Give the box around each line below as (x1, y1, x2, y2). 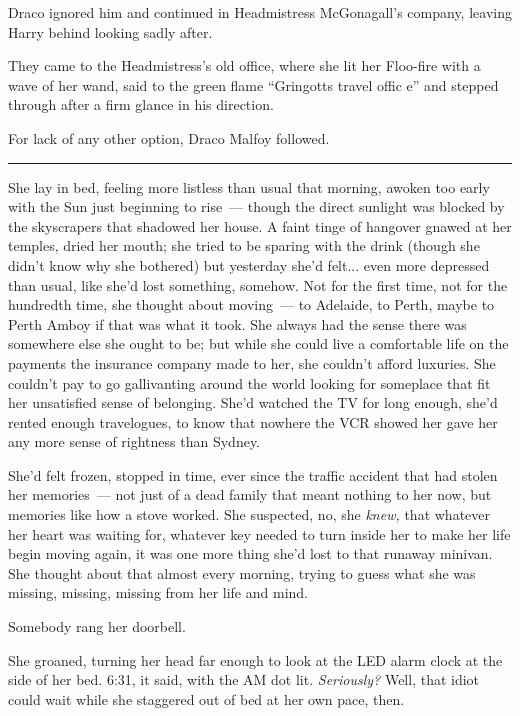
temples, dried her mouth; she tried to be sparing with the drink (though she (8, 235, 480, 256)
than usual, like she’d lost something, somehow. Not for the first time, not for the (8, 274, 508, 295)
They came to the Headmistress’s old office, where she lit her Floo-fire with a (8, 55, 481, 76)
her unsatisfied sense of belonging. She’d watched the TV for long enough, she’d (8, 392, 498, 413)
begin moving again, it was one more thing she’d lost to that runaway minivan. (8, 543, 493, 564)
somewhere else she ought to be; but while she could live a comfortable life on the (8, 333, 509, 354)
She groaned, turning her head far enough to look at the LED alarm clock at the (8, 649, 503, 670)
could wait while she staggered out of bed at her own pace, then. (8, 688, 405, 709)
